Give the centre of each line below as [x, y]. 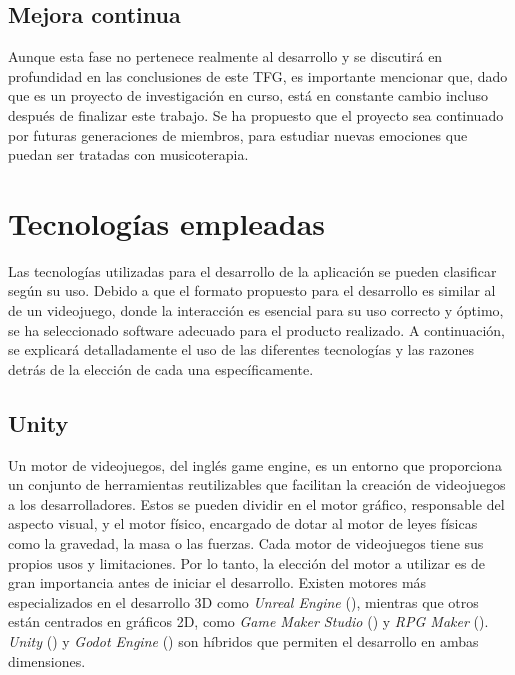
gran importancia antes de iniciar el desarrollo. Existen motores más [217, 582]
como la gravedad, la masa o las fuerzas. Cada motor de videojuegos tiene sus [246, 543]
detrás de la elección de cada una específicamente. [161, 368]
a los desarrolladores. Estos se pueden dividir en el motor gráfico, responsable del [256, 503]
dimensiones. [47, 660]
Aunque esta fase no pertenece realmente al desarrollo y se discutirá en [225, 56]
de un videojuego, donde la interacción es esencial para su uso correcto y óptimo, [256, 310]
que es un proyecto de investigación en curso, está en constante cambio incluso [248, 95]
